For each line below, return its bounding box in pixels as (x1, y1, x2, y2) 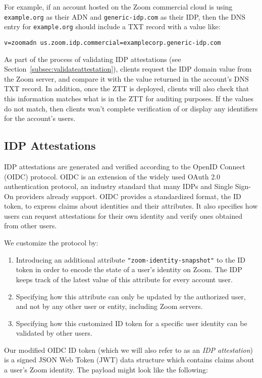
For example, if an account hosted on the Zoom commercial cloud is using (4, 2, 233, 12)
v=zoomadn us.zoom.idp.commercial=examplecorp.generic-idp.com (4, 39, 221, 46)
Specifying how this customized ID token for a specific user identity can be (16, 318, 247, 328)
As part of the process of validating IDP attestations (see (4, 53, 181, 64)
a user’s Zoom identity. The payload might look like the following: (4, 364, 208, 375)
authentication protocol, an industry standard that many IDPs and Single (4, 181, 233, 192)
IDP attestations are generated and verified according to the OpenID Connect (4, 161, 246, 171)
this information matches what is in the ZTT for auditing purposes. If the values (4, 93, 254, 103)
